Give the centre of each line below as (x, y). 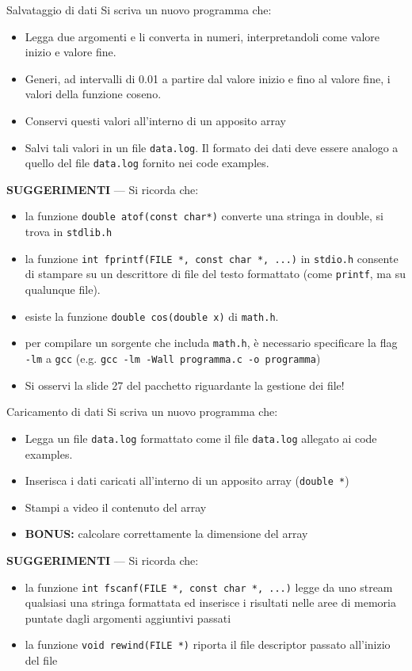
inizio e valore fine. (71, 52)
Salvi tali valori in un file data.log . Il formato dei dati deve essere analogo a (212, 147)
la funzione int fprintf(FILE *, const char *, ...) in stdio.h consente (212, 258)
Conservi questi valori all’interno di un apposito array (155, 120)
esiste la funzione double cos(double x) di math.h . (152, 316)
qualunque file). (63, 290)
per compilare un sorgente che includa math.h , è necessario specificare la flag (211, 343)
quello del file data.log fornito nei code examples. (147, 163)
